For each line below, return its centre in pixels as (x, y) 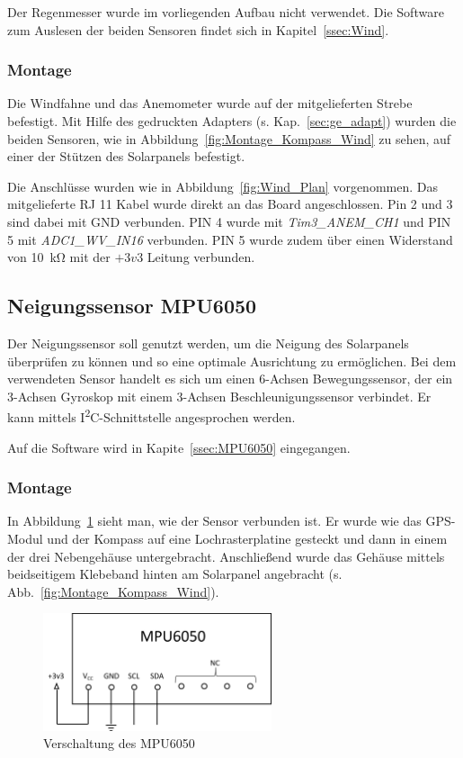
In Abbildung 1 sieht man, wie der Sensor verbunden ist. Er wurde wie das (214, 521)
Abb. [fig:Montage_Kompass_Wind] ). (113, 591)
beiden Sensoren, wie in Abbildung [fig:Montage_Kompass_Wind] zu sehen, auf (229, 138)
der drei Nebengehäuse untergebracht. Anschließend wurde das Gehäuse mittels (226, 556)
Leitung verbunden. (201, 257)
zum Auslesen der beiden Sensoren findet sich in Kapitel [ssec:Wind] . (198, 29)
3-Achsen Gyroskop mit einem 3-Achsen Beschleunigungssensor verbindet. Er (219, 396)
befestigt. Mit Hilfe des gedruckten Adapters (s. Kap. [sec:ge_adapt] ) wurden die (232, 121)
